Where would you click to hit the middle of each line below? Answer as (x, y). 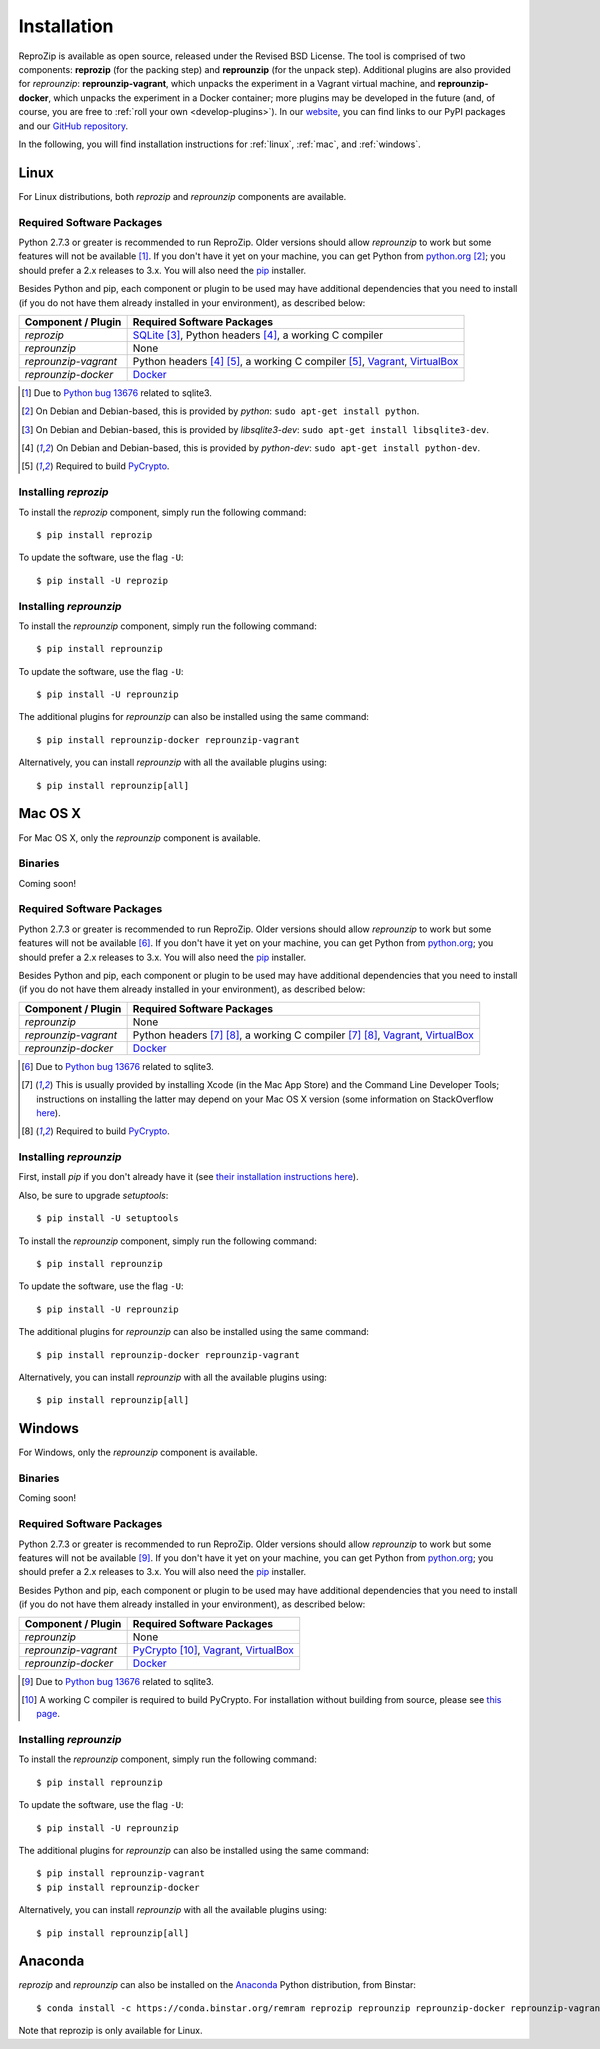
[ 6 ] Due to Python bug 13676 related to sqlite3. (117, 1066)
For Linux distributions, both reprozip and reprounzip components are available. (182, 196)
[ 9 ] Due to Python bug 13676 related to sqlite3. (117, 1681)
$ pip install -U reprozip (102, 580)
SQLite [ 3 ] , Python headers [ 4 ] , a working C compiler (258, 335)
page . (48, 1714)
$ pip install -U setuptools (107, 1218)
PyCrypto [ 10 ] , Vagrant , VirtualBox (213, 1650)
